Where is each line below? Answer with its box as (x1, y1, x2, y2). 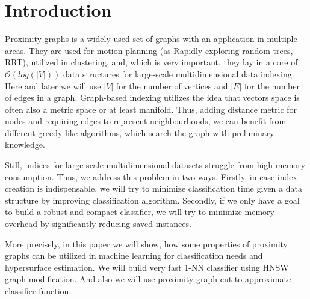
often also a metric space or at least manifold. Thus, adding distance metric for (5, 103, 297, 115)
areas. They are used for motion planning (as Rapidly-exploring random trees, (5, 44, 293, 56)
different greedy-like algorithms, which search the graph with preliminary (5, 126, 274, 139)
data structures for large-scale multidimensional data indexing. (63, 67, 294, 80)
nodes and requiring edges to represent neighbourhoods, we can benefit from (5, 115, 287, 127)
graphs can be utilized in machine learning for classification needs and (5, 249, 263, 262)
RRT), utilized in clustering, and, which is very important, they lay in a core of (5, 56, 298, 68)
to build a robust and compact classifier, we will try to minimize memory (5, 205, 274, 218)
